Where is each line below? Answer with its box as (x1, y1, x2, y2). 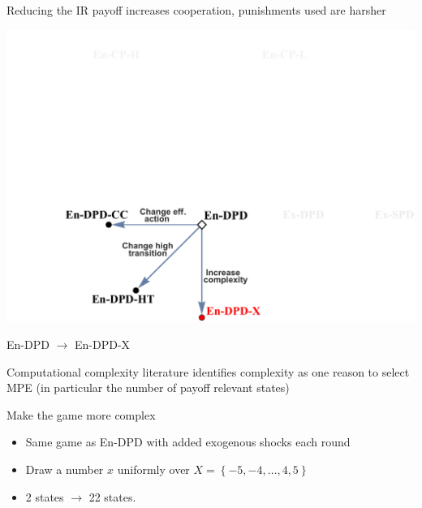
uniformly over (117, 460, 190, 477)
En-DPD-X (74, 335, 131, 352)
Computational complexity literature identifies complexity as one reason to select (6, 363, 410, 380)
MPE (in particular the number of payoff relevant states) (6, 379, 290, 396)
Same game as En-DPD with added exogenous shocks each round (25, 433, 351, 450)
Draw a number (25, 460, 104, 477)
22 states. (88, 488, 136, 505)
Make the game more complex (6, 406, 156, 423)
